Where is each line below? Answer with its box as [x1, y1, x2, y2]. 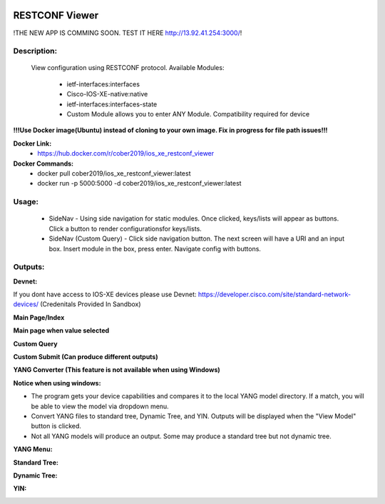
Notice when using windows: [13, 378, 101, 387]
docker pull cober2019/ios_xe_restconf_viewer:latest [37, 168, 191, 178]
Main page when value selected [13, 326, 110, 335]
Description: [13, 46, 57, 56]
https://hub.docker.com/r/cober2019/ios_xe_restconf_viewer [37, 149, 215, 158]
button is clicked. [31, 422, 82, 430]
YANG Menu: [13, 445, 53, 453]
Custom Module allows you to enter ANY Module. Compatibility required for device [66, 110, 310, 119]
